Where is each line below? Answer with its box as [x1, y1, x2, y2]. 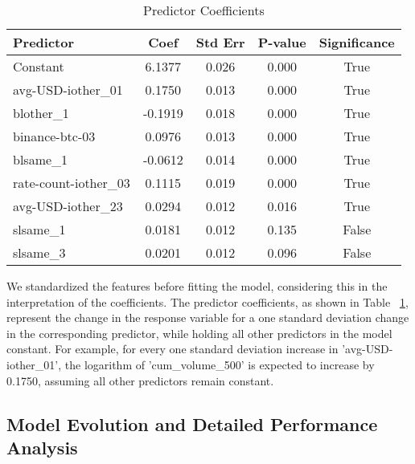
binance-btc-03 [13, 127, 96, 145]
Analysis [6, 434, 78, 459]
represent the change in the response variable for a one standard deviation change [6, 309, 409, 326]
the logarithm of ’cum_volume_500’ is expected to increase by [64, 356, 375, 372]
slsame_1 [13, 220, 66, 238]
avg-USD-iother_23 [13, 197, 123, 215]
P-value [257, 33, 306, 51]
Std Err [195, 33, 245, 51]
